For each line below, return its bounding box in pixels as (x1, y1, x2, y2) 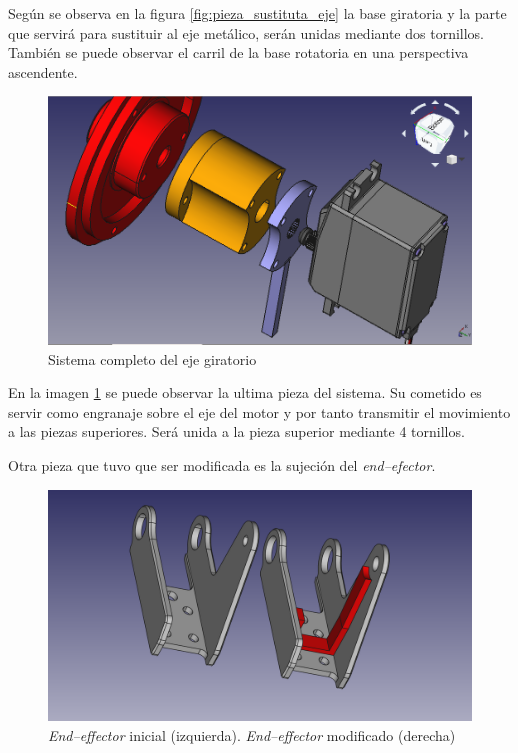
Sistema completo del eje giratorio (48, 348, 257, 369)
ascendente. (8, 61, 78, 82)
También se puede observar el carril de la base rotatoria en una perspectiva (8, 42, 469, 63)
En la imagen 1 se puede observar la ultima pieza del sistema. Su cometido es (8, 382, 482, 403)
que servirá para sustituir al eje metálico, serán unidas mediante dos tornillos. (8, 22, 484, 43)
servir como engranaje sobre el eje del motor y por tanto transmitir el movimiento (8, 401, 511, 422)
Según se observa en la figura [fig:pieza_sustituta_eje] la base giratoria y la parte (8, 3, 507, 23)
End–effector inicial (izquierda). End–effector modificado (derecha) (48, 725, 456, 745)
